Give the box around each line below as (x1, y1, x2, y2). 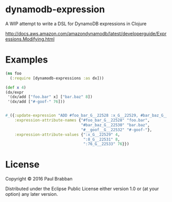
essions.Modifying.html (5, 36, 55, 42)
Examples (5, 54, 48, 66)
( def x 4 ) (5, 85, 27, 90)
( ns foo (5, 71, 22, 76)
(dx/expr (5, 90, 24, 95)
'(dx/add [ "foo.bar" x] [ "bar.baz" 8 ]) (7, 94, 93, 99)
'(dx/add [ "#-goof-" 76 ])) (7, 99, 66, 105)
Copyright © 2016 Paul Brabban (5, 176, 73, 182)
